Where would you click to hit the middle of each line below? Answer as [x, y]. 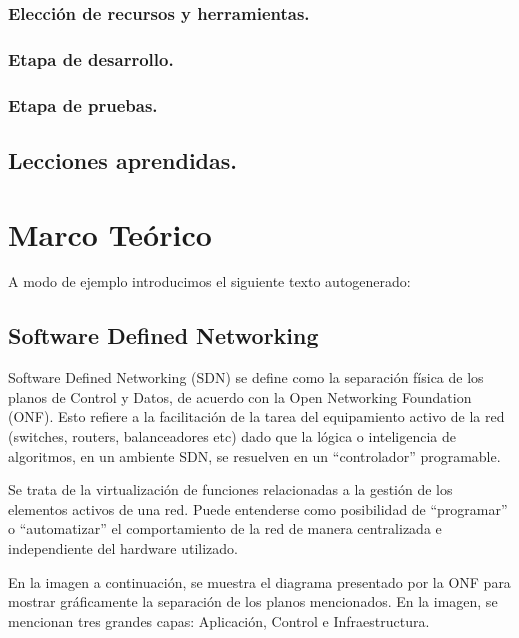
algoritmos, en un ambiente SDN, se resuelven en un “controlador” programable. [254, 455]
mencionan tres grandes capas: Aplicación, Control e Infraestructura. [219, 620]
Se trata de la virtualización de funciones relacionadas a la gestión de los [230, 489]
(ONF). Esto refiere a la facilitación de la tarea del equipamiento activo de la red [256, 416]
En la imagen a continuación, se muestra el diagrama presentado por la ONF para [259, 581]
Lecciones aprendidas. [123, 159]
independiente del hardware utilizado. [123, 547]
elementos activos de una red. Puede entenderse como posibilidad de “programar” [258, 508]
